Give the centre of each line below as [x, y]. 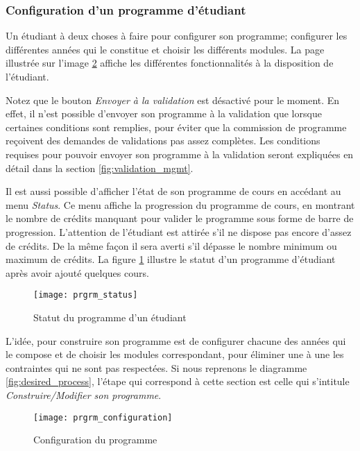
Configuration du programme [95, 440]
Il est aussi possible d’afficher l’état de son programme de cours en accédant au [173, 191]
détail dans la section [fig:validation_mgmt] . [100, 168]
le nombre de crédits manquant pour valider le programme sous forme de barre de [180, 218]
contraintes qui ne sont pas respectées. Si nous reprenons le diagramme [156, 367]
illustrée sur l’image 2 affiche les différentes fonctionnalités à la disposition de [170, 63]
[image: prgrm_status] [86, 295]
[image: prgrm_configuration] [103, 417]
